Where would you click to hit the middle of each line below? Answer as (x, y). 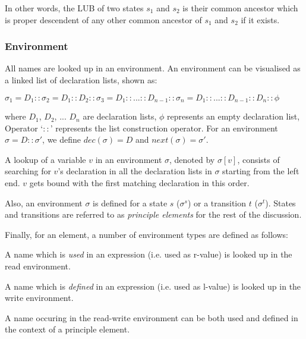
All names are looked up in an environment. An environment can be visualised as (153, 68)
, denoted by (192, 159)
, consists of (258, 159)
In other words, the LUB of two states (74, 8)
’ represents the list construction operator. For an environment (164, 128)
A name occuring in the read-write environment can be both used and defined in (152, 317)
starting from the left (261, 171)
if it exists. (260, 19)
